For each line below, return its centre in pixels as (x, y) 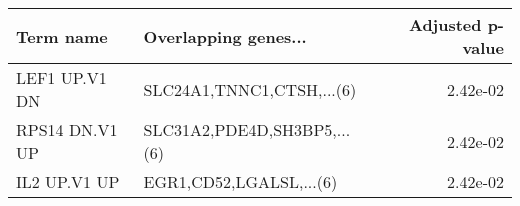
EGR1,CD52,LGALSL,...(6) (240, 181)
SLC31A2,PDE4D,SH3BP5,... (247, 129)
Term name (62, 36)
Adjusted (445, 24)
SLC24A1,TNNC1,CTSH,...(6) (250, 89)
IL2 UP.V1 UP (68, 181)
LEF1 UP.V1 (61, 77)
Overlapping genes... (225, 36)
